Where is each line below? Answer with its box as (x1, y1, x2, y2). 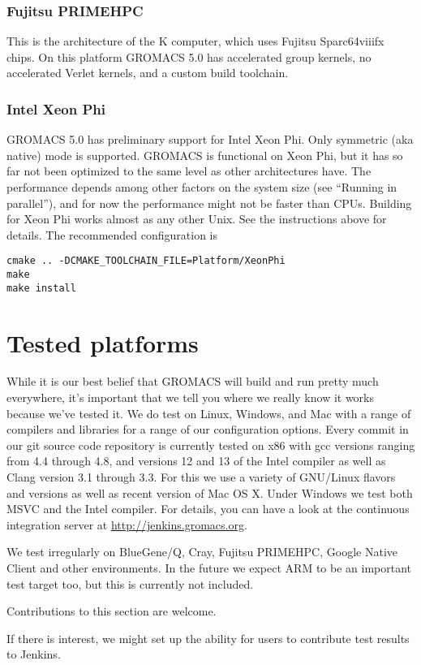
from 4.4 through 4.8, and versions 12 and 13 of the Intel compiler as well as (6, 452, 386, 469)
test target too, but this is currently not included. (6, 575, 254, 592)
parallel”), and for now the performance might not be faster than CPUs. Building (6, 194, 412, 211)
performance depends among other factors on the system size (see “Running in (6, 179, 397, 195)
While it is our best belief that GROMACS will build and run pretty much (6, 373, 379, 390)
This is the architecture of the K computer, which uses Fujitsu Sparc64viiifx (6, 32, 384, 50)
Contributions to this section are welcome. (6, 602, 217, 620)
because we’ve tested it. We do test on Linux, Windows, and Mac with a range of (6, 404, 411, 421)
